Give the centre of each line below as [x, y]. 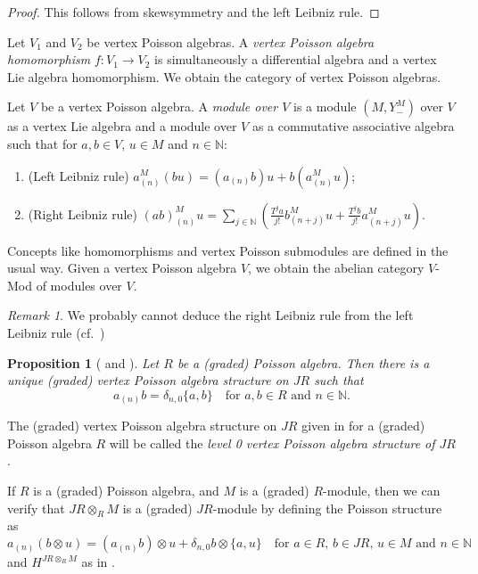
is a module [325, 107]
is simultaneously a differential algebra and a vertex [296, 59]
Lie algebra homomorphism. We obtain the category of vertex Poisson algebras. [224, 76]
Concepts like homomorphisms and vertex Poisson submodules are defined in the [228, 250]
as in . [98, 562]
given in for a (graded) [363, 426]
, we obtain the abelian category [336, 268]
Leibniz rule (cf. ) [56, 332]
